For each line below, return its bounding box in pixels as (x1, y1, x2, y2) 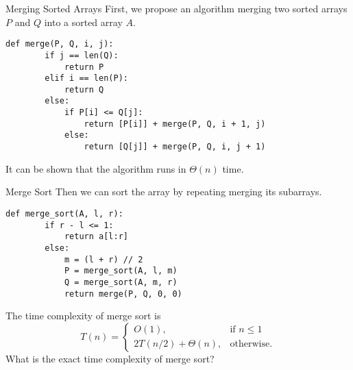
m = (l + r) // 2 (64, 254, 143, 264)
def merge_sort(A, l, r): (5, 208, 123, 219)
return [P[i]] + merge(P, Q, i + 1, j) (84, 119, 266, 129)
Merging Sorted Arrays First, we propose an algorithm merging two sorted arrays (5, 1, 348, 15)
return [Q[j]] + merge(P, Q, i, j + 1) (84, 142, 266, 152)
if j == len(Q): (45, 50, 119, 60)
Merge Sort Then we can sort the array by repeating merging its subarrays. (5, 184, 322, 199)
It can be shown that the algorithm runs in (5, 161, 186, 175)
